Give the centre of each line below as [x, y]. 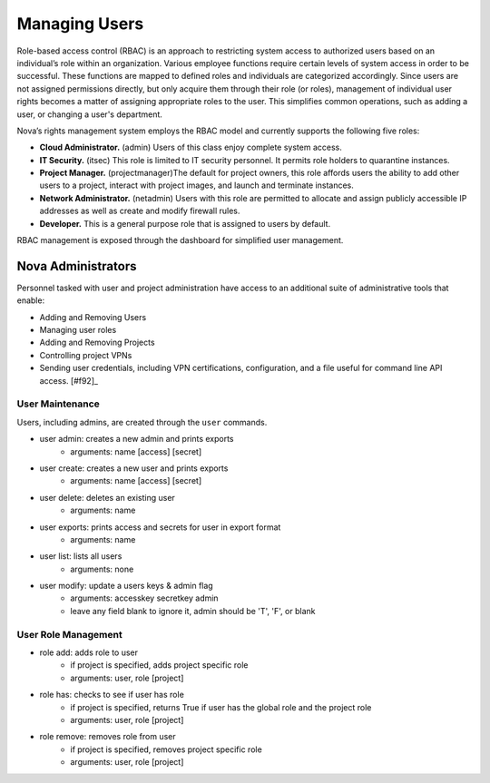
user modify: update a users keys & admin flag [126, 586]
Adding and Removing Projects [97, 343]
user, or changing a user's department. [90, 114]
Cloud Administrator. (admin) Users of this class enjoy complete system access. [191, 147]
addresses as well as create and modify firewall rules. [140, 211]
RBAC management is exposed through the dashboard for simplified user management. [180, 240]
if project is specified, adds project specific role [159, 665]
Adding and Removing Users [93, 317]
